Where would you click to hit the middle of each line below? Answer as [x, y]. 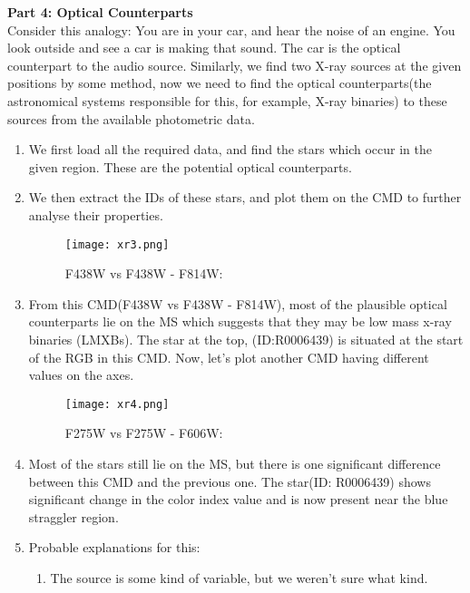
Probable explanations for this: [114, 547]
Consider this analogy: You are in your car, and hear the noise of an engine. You [231, 29]
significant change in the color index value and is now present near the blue [238, 499]
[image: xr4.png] [117, 404]
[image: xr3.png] [117, 244]
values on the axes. [81, 375]
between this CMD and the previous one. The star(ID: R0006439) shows [230, 481]
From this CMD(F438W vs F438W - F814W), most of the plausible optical [238, 303]
